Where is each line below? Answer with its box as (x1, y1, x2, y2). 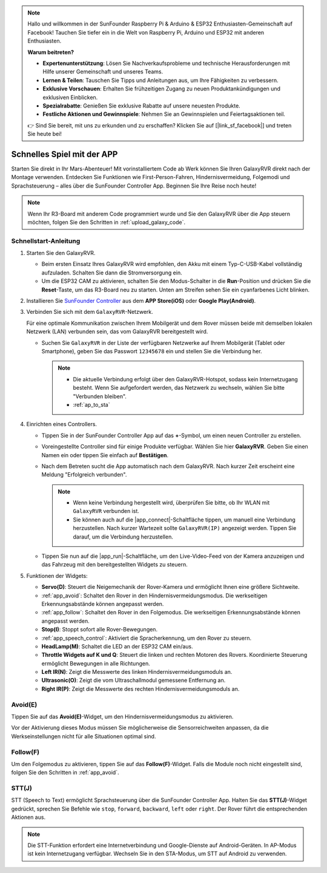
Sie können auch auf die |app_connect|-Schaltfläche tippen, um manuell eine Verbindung (73, 516, 296, 523)
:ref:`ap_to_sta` (73, 401, 110, 408)
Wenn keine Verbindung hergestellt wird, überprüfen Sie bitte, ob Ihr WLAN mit (73, 499, 270, 506)
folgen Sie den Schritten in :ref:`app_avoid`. (11, 769, 119, 776)
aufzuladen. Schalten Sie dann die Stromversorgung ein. (41, 269, 182, 276)
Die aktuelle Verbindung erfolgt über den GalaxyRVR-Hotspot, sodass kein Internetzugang (73, 375, 298, 382)
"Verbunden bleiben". (73, 392, 127, 400)
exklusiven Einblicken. (42, 93, 98, 101)
